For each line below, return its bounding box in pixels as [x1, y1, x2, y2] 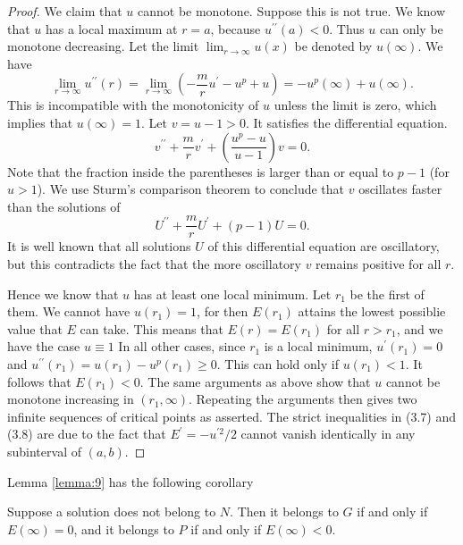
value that [7, 319, 63, 338]
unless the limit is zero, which [274, 96, 437, 114]
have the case [7, 337, 80, 356]
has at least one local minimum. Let [133, 284, 332, 303]
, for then [197, 302, 248, 321]
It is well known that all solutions [7, 237, 191, 256]
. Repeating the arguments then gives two [189, 390, 417, 408]
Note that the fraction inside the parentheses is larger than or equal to [7, 162, 394, 180]
